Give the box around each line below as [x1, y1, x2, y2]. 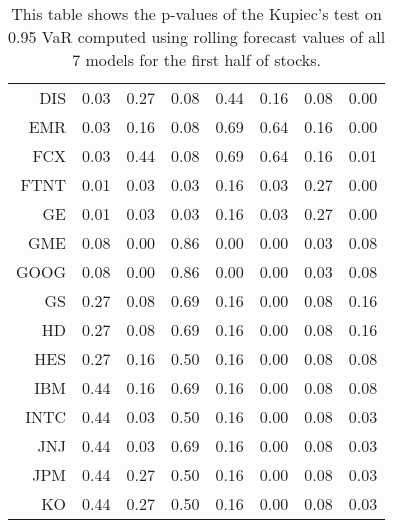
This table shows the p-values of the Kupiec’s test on [11, 2, 382, 25]
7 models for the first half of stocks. [72, 48, 322, 71]
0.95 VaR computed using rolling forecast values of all [8, 25, 386, 48]
